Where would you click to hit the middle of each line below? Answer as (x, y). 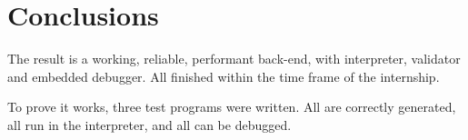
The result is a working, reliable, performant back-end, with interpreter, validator (234, 59)
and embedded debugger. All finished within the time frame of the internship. (224, 76)
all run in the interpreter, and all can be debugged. (149, 124)
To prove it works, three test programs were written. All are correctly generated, (232, 107)
